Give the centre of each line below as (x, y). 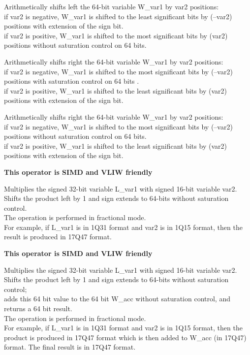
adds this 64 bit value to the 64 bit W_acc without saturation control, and (117, 299)
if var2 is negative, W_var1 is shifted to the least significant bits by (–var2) (118, 16)
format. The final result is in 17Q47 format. (70, 347)
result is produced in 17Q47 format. (58, 237)
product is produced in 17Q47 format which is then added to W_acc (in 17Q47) (125, 337)
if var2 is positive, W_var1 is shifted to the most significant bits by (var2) (116, 35)
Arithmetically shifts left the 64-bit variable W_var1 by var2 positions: (111, 6)
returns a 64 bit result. (38, 308)
